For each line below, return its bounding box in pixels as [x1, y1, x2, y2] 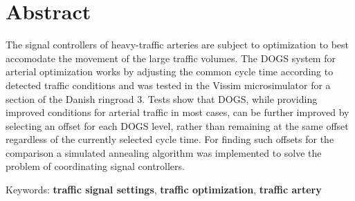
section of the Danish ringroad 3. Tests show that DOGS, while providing [6, 91, 318, 106]
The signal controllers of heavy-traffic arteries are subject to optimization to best [6, 37, 349, 52]
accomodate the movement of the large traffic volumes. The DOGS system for [6, 50, 336, 65]
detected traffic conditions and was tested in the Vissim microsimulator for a [6, 77, 331, 92]
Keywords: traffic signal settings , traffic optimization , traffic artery [6, 182, 322, 197]
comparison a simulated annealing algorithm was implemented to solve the [6, 145, 322, 160]
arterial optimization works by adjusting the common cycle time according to [6, 64, 334, 79]
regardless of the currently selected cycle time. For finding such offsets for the [6, 132, 334, 146]
